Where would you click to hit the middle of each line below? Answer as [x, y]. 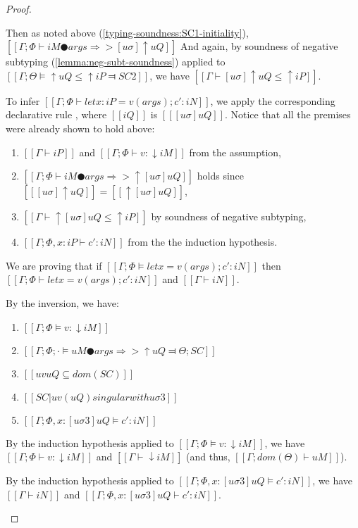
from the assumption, [235, 152]
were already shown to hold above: [80, 128]
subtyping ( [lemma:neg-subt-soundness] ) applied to [116, 62]
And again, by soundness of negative [259, 46]
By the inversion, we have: [62, 302]
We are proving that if [54, 265]
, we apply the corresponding [273, 100]
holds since [221, 176]
